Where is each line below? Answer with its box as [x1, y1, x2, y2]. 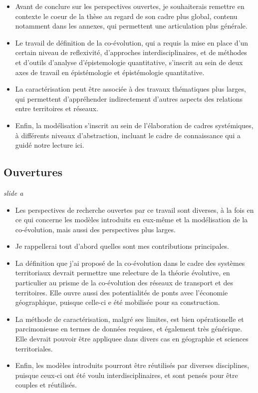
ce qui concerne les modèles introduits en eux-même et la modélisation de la [15, 214, 248, 225]
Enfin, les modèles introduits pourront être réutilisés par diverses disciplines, [15, 360, 250, 370]
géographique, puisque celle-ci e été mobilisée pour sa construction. [15, 297, 220, 307]
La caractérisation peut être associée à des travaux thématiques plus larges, [15, 84, 246, 94]
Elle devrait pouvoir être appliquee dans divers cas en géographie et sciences [15, 333, 249, 344]
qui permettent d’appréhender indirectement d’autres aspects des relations [15, 93, 243, 104]
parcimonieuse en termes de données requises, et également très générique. [15, 323, 243, 334]
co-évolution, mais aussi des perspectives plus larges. [15, 224, 176, 234]
